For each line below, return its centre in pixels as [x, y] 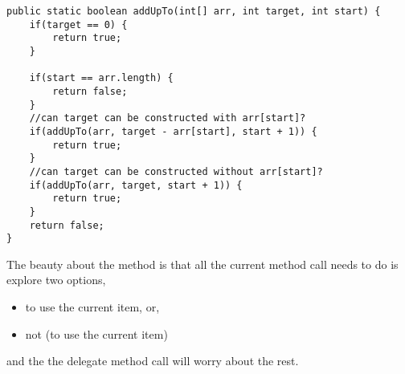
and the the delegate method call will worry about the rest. [153, 361]
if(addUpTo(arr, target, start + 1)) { [136, 185]
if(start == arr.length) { [101, 78]
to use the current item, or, [92, 307]
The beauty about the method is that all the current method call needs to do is [202, 264]
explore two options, [56, 280]
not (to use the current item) [96, 333]
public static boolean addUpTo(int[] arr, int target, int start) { [194, 11]
